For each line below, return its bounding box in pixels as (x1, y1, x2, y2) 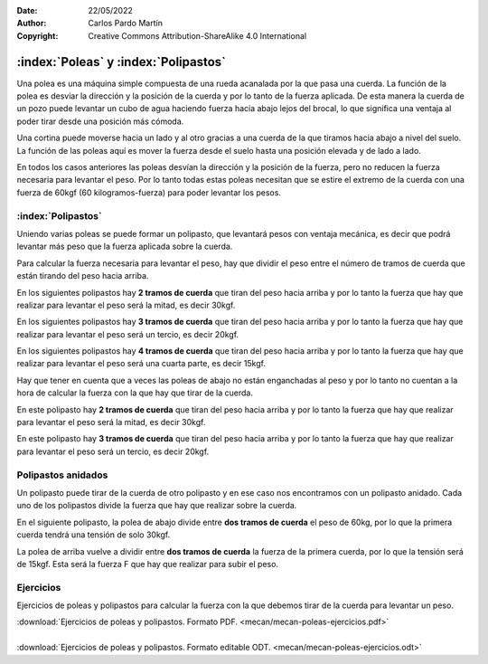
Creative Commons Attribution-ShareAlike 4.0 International (88, 30, 307, 41)
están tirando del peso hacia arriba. (16, 270, 149, 281)
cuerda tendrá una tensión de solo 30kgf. (16, 529, 171, 540)
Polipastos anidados (16, 469, 108, 481)
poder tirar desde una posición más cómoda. (16, 116, 184, 127)
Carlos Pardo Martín (88, 18, 163, 29)
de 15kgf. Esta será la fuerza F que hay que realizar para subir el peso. (16, 558, 279, 569)
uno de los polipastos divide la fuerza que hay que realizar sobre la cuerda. (16, 500, 297, 511)
